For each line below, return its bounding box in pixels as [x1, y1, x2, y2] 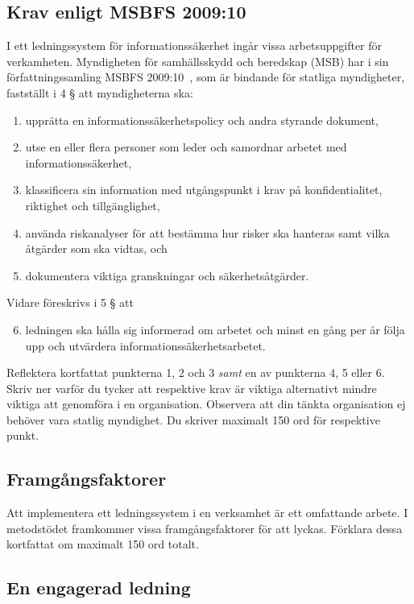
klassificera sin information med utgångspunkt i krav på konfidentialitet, [25, 181, 383, 198]
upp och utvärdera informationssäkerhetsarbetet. [25, 337, 266, 354]
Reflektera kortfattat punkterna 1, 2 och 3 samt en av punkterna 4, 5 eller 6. [6, 364, 385, 381]
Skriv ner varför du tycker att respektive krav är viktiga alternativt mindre [6, 379, 377, 396]
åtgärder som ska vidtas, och [25, 240, 168, 257]
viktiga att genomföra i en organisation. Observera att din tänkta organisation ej [6, 395, 406, 412]
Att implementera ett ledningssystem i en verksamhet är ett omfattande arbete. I [6, 504, 408, 521]
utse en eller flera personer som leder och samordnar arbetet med [25, 139, 347, 155]
